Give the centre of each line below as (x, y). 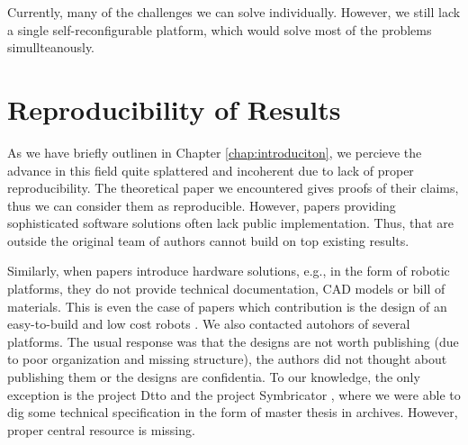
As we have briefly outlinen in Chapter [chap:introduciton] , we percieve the (215, 152)
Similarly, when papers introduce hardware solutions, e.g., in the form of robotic (229, 271)
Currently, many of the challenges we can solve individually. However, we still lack (234, 12)
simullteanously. (51, 47)
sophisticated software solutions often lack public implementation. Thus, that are (230, 223)
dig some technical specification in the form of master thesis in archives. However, (233, 412)
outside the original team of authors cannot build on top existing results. (208, 240)
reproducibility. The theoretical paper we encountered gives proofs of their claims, (233, 188)
